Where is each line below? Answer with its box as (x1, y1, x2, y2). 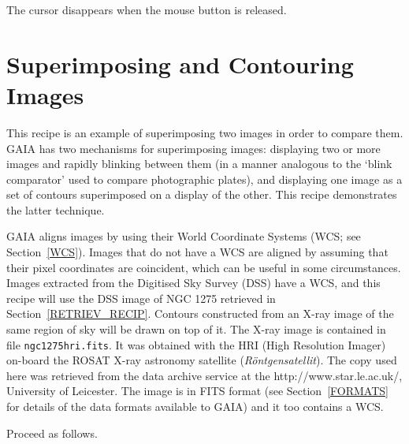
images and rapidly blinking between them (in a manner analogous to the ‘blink (6, 155, 392, 172)
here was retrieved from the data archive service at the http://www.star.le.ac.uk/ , (6, 367, 403, 383)
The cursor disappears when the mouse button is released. (6, 2, 287, 17)
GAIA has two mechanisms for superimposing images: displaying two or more (6, 140, 381, 156)
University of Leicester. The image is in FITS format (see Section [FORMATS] (6, 382, 389, 399)
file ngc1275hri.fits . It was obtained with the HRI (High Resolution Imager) (6, 336, 386, 353)
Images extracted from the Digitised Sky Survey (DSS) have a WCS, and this (6, 274, 381, 291)
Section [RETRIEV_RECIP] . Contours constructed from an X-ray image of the (6, 305, 394, 322)
